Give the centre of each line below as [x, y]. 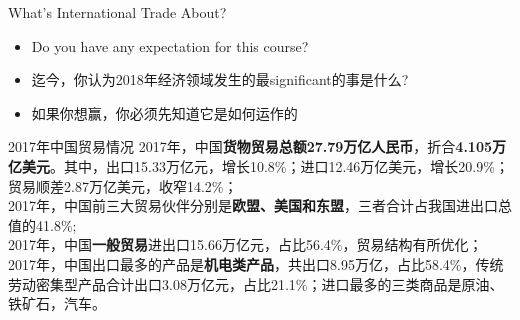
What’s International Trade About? [117, 12]
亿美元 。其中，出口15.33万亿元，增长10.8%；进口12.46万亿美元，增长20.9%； [258, 165]
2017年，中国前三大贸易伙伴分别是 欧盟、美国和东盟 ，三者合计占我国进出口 [253, 205]
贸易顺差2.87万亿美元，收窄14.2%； [123, 185]
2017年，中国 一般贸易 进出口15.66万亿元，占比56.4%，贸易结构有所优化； [245, 244]
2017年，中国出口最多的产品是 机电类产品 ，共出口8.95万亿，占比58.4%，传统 [256, 263]
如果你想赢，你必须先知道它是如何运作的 [164, 112]
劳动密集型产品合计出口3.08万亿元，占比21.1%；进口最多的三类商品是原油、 [256, 283]
